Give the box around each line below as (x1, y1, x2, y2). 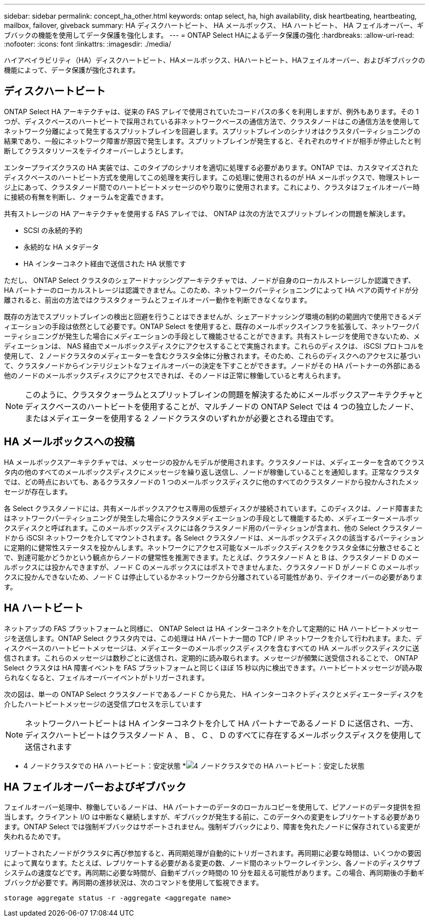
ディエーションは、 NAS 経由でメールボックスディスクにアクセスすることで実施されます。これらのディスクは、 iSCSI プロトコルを (4, 341, 425, 350)
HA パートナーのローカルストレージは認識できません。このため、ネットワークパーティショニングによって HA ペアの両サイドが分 (4, 285, 419, 294)
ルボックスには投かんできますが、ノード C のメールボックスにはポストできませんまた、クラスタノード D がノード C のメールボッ (4, 563, 420, 571)
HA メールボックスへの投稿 (4, 435, 135, 448)
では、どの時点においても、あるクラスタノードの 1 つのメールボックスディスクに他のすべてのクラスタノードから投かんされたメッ (4, 477, 419, 486)
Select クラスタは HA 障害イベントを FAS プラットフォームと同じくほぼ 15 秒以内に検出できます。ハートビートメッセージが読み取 (4, 663, 423, 672)
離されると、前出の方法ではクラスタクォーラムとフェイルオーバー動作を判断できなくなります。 (4, 295, 311, 304)
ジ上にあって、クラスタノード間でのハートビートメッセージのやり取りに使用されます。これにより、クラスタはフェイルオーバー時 (4, 182, 420, 191)
